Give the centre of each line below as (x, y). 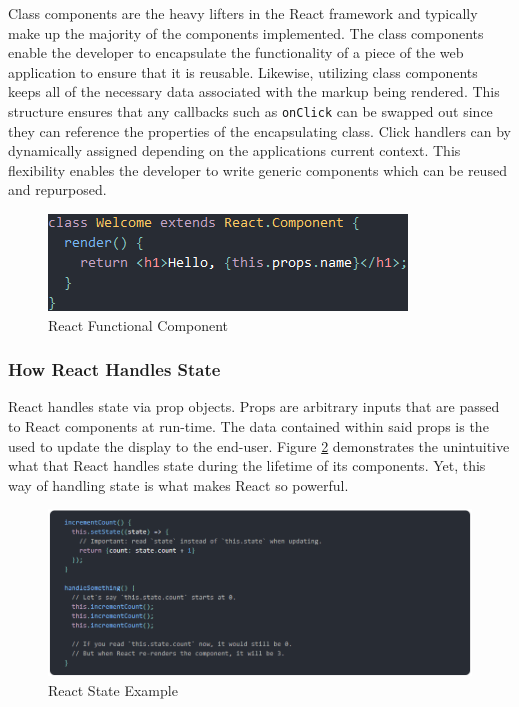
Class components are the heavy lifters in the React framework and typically (243, 13)
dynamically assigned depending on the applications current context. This (234, 150)
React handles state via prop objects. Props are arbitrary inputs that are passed (254, 406)
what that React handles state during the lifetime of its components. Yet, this (247, 465)
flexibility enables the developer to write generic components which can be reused (257, 169)
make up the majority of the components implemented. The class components (246, 32)
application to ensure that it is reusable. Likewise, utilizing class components (243, 71)
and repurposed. (57, 189)
